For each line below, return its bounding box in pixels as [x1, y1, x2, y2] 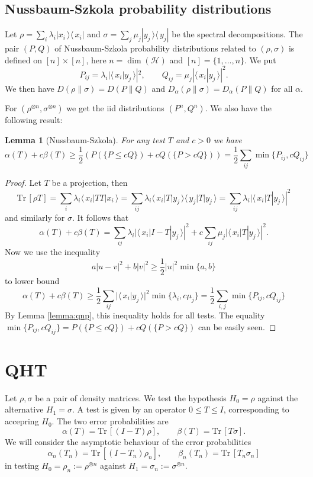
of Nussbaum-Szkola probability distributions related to [54, 42, 256, 54]
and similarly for [5, 211, 65, 223]
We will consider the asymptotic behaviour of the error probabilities [5, 435, 251, 447]
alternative [5, 403, 44, 415]
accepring [5, 415, 39, 427]
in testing [5, 459, 39, 472]
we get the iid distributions [66, 102, 164, 114]
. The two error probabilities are [51, 415, 169, 427]
